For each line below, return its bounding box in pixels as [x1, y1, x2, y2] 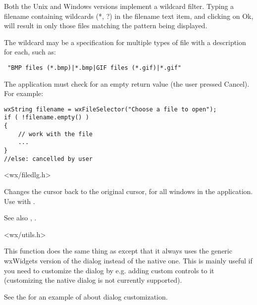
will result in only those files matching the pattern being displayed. [4, 20, 207, 31]
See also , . [4, 212, 37, 223]
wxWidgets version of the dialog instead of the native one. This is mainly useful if [4, 255, 253, 265]
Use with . [4, 196, 35, 206]
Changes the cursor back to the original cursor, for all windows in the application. [4, 186, 253, 196]
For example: [4, 88, 44, 99]
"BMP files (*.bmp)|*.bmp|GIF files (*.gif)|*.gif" [7, 64, 181, 71]
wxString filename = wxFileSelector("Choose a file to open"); [4, 105, 217, 113]
